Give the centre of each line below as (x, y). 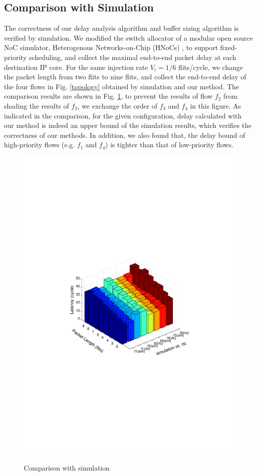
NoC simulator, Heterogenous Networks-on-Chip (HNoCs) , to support (111, 47)
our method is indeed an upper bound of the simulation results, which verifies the (128, 125)
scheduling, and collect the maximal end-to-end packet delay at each (133, 57)
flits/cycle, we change (211, 67)
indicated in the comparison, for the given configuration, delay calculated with (123, 115)
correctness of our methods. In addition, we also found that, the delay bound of (125, 135)
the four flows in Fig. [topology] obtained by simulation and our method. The (122, 86)
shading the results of (37, 105)
